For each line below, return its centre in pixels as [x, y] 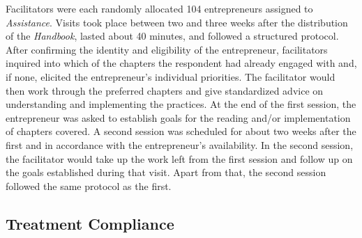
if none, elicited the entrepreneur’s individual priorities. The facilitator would [171, 76]
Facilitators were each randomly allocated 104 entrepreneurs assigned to [159, 8]
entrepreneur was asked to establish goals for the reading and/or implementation [178, 117]
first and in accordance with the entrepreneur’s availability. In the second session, [180, 144]
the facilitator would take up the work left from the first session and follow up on [179, 158]
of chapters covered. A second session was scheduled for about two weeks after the [181, 131]
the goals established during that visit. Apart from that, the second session [166, 172]
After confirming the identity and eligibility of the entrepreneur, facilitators [167, 49]
